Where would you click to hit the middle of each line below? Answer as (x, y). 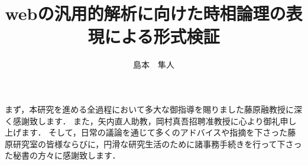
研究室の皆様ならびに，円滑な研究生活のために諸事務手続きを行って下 (149, 143)
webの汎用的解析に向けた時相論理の (145, 13)
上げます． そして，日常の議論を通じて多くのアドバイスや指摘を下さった (146, 132)
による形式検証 (162, 36)
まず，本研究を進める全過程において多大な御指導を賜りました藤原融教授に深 (153, 109)
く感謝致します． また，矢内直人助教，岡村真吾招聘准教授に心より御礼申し (151, 121)
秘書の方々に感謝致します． (67, 155)
